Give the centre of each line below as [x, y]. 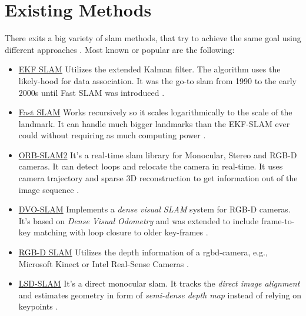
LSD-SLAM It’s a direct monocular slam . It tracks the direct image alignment [159, 283]
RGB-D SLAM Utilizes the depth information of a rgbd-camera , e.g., [143, 252]
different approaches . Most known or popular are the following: [120, 49]
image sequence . [49, 189]
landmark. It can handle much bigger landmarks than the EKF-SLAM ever [154, 123]
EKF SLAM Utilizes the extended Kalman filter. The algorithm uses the [149, 69]
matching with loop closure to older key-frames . [121, 232]
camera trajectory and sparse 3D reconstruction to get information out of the [158, 178]
